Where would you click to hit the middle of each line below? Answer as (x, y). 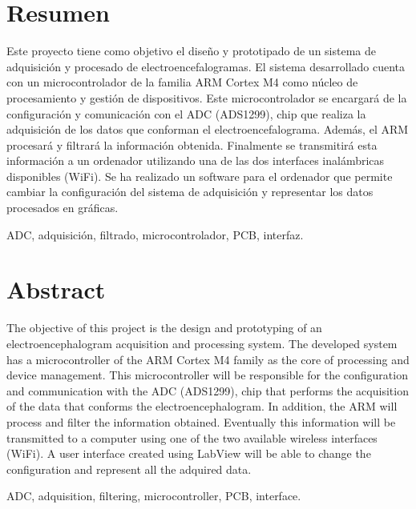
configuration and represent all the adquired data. (129, 469)
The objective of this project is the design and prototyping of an (164, 328)
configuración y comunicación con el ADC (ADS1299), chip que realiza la (186, 113)
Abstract (56, 289)
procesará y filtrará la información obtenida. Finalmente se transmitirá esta (192, 144)
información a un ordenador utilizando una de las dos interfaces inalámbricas (196, 160)
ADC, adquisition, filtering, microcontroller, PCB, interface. (154, 496)
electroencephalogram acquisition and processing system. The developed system (202, 343)
